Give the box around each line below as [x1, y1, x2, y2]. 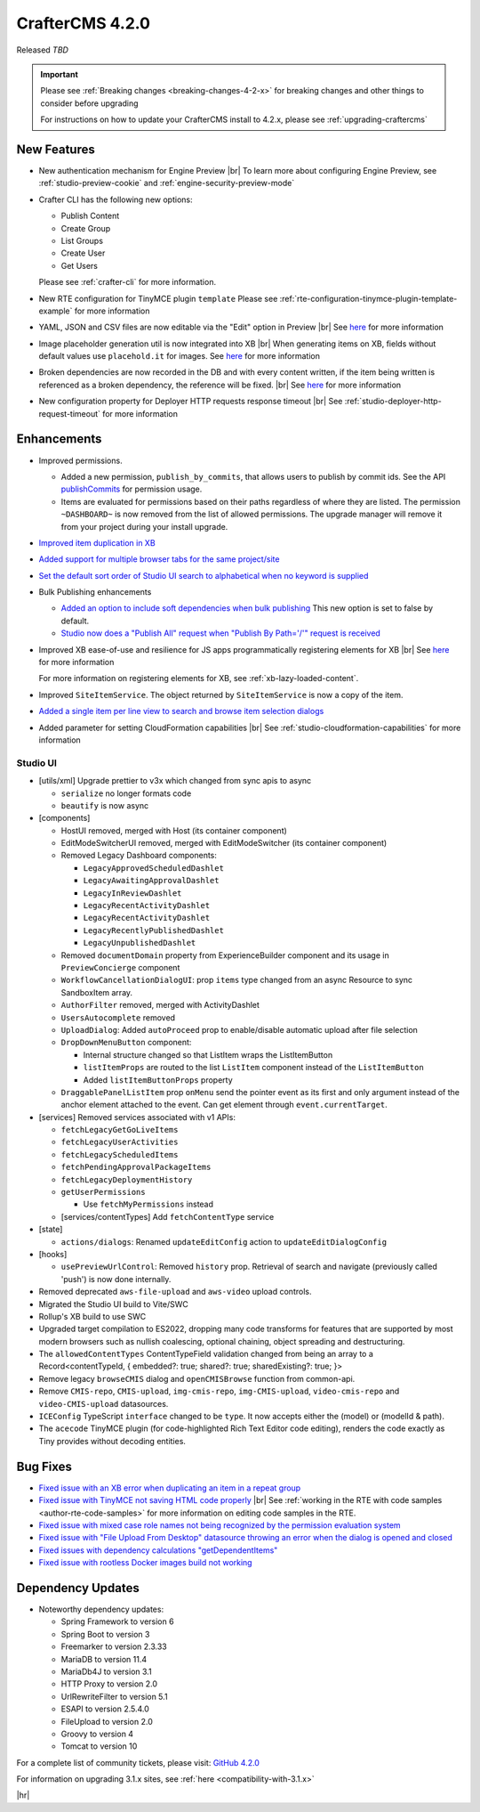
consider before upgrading [40, 98, 139, 109]
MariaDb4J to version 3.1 [60, 1666, 152, 1677]
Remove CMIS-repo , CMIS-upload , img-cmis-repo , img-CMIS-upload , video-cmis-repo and [38, 1385, 400, 1397]
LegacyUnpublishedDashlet [83, 938, 196, 948]
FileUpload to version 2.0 [60, 1716, 153, 1727]
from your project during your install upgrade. [60, 521, 228, 532]
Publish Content [60, 210, 120, 222]
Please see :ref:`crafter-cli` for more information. [38, 277, 217, 288]
